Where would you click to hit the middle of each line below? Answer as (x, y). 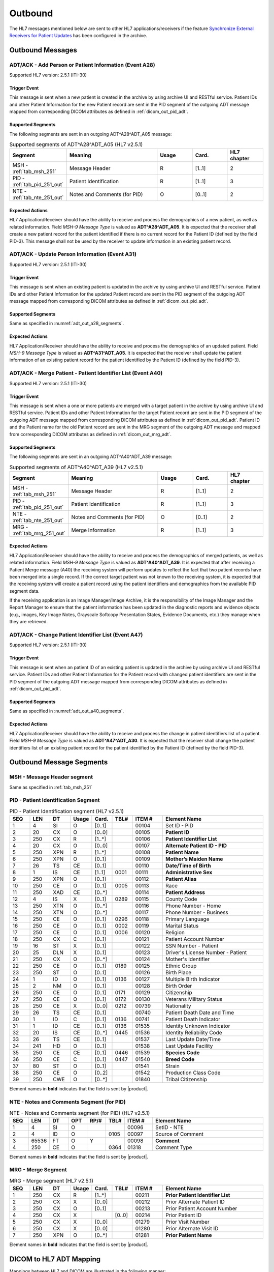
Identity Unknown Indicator (198, 1026)
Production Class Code (193, 1073)
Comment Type (174, 1147)
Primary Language (187, 919)
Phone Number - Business (197, 912)
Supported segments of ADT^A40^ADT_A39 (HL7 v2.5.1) (76, 467)
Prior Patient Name (189, 1235)
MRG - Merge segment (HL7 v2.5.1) (52, 1181)
